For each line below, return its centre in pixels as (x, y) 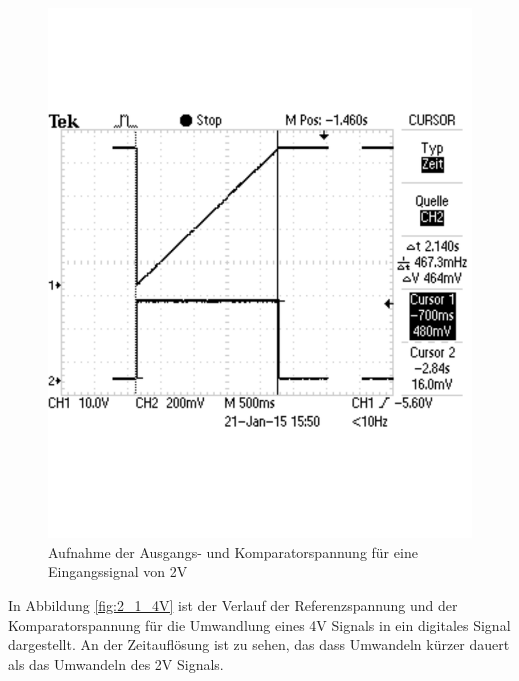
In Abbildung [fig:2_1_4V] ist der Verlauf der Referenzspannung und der (233, 604)
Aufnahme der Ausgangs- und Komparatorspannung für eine (233, 551)
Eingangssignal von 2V (118, 571)
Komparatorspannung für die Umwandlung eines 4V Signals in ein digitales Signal (259, 624)
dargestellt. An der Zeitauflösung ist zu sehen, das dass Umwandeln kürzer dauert (259, 644)
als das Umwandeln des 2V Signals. (116, 663)
